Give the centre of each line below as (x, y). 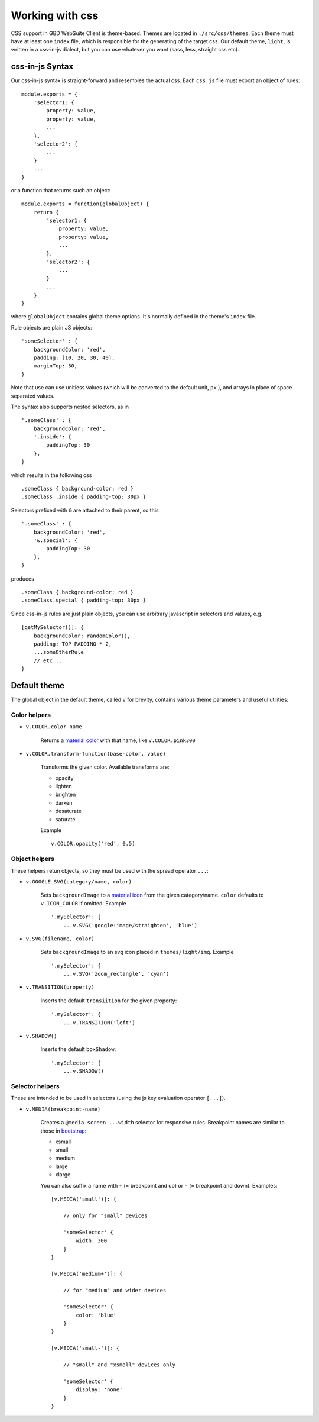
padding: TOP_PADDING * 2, (73, 644)
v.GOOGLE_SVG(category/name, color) (79, 881)
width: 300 (92, 1241)
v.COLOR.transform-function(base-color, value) (96, 754)
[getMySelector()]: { (53, 628)
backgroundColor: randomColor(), (82, 636)
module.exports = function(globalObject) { (85, 204)
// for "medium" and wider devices (115, 1290)
